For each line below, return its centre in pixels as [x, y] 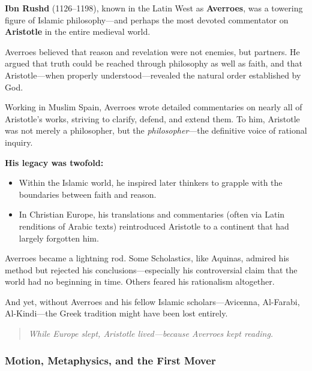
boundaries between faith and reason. [88, 194]
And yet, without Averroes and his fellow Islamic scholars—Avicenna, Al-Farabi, [152, 301]
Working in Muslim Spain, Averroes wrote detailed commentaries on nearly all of [154, 107]
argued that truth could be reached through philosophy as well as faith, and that [154, 63]
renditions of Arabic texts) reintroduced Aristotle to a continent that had [154, 226]
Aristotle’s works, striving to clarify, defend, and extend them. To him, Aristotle [152, 118]
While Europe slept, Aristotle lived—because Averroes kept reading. [151, 334]
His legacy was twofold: [54, 162]
